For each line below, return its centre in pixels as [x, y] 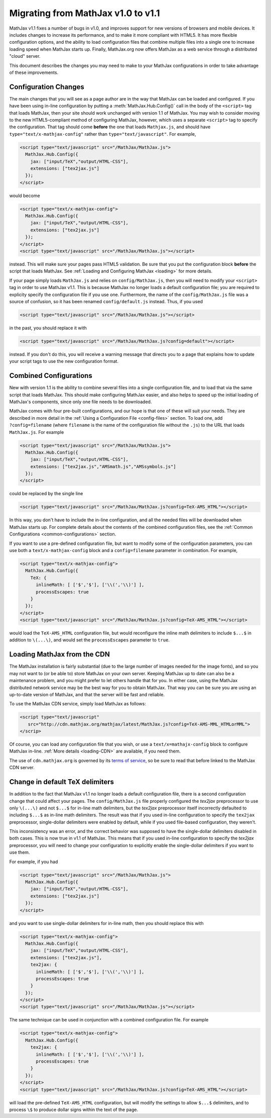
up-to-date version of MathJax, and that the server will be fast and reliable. [87, 694]
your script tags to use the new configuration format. [64, 361]
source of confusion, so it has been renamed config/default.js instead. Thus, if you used [106, 301]
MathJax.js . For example [37, 432]
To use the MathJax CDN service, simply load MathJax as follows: [78, 704]
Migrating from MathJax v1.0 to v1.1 [85, 13]
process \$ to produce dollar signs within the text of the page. [74, 1109]
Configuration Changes [47, 87]
